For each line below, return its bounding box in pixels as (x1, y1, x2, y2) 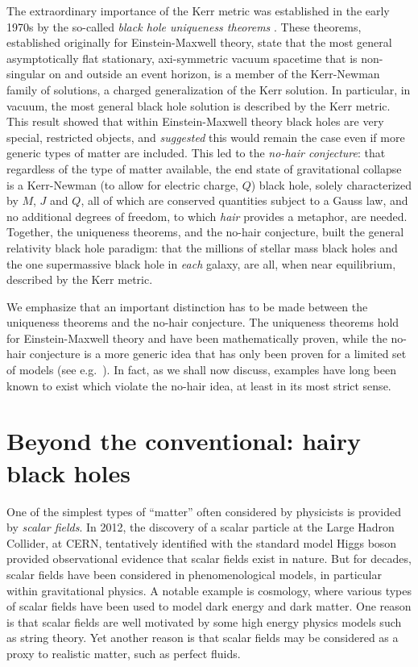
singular (6, 65, 46, 82)
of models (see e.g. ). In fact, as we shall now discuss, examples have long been (6, 361, 396, 378)
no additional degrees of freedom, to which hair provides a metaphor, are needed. (6, 207, 408, 224)
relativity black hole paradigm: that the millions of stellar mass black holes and (6, 239, 398, 256)
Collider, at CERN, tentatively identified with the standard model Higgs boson (6, 534, 397, 551)
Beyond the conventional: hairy (6, 424, 361, 457)
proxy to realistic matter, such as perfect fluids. (6, 644, 241, 661)
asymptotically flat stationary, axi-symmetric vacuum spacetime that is (6, 49, 358, 66)
